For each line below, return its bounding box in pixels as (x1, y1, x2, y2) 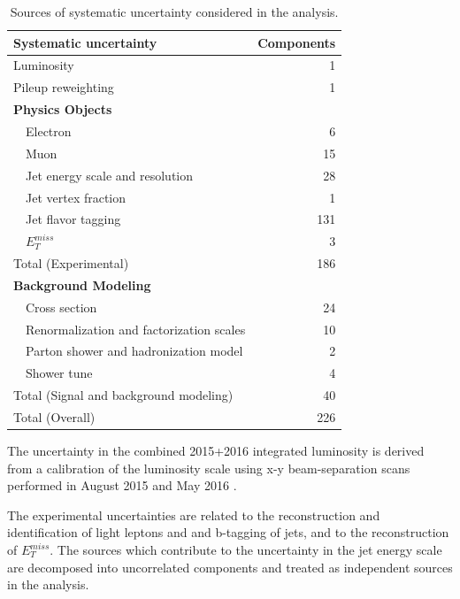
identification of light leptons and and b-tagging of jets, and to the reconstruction (7, 523, 449, 541)
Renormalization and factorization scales (25, 319, 246, 338)
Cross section (25, 297, 97, 316)
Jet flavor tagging (25, 210, 121, 228)
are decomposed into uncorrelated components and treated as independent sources (7, 557, 453, 576)
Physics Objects (13, 100, 112, 119)
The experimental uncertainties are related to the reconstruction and (7, 505, 380, 524)
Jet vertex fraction (25, 188, 126, 206)
